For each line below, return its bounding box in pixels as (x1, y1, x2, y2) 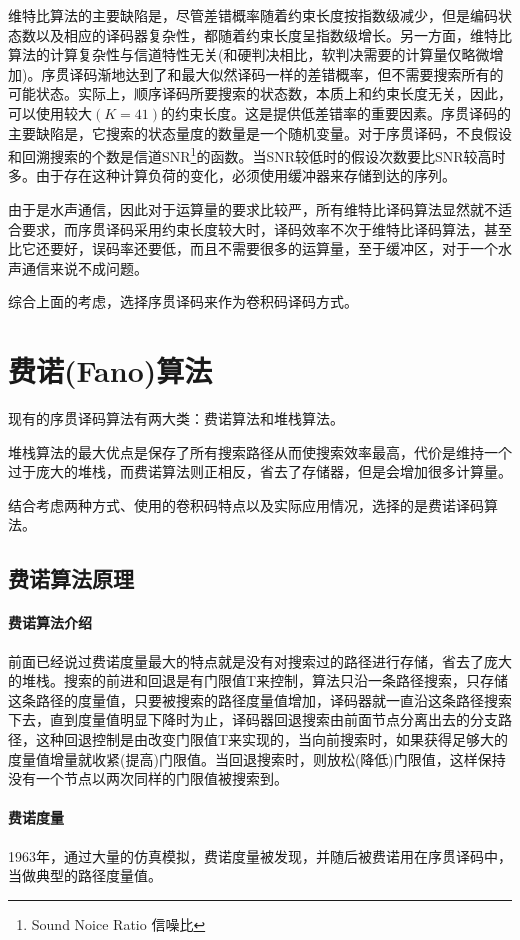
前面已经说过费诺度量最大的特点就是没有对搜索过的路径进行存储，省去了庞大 (8, 650, 512, 671)
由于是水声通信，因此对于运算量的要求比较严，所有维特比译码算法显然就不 (8, 199, 498, 219)
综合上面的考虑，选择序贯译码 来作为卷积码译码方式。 (8, 291, 358, 312)
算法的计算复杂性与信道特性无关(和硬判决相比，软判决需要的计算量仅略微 (8, 44, 490, 65)
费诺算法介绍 (8, 612, 92, 633)
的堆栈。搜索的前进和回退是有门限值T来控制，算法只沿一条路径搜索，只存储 (8, 670, 509, 691)
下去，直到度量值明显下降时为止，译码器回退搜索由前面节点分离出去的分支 (8, 709, 498, 730)
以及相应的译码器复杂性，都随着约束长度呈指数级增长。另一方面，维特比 (35, 24, 512, 45)
